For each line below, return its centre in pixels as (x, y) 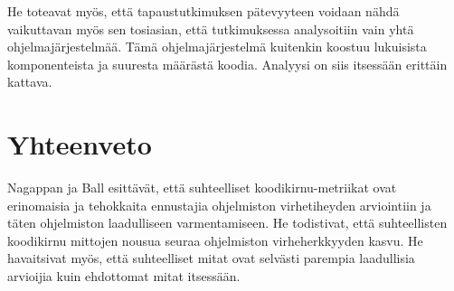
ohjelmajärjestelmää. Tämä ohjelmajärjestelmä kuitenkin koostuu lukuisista (217, 47)
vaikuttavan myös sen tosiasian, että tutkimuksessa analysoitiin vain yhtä (211, 28)
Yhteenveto (80, 144)
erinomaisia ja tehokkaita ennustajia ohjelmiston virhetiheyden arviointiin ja (219, 205)
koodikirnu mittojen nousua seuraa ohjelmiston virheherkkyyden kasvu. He (215, 240)
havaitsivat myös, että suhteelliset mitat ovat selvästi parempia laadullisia (211, 258)
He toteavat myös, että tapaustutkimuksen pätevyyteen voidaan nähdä (203, 11)
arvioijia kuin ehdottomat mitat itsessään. (124, 276)
